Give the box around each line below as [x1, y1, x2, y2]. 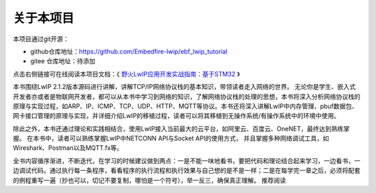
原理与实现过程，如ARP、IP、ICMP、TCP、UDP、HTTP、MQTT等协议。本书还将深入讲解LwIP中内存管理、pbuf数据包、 [13, 101, 359, 110]
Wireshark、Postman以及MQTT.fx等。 [13, 144, 123, 152]
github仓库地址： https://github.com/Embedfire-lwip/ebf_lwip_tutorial [30, 47, 228, 56]
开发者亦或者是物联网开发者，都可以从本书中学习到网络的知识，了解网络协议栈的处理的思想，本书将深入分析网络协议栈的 [13, 92, 361, 101]
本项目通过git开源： [13, 35, 70, 43]
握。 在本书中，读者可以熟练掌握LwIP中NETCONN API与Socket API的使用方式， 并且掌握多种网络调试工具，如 [13, 134, 329, 142]
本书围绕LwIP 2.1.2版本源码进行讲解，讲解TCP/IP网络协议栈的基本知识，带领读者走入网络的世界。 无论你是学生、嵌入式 [13, 83, 357, 91]
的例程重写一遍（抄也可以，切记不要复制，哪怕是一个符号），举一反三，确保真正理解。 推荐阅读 [13, 176, 286, 184]
